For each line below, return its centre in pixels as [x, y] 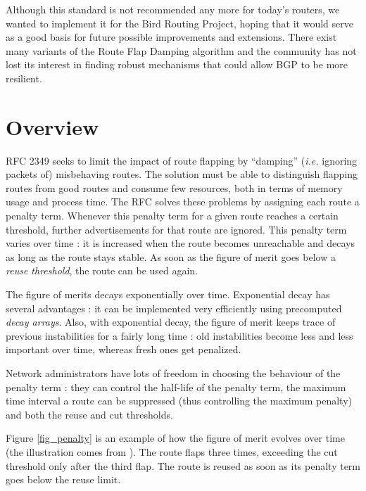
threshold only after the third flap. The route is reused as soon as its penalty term [183, 465]
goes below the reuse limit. [63, 479]
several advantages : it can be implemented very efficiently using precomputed [174, 308]
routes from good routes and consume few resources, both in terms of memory [174, 187]
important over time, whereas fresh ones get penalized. [124, 349]
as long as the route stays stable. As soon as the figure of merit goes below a [171, 256]
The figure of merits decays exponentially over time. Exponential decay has [168, 294]
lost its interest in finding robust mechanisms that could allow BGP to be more [177, 64]
